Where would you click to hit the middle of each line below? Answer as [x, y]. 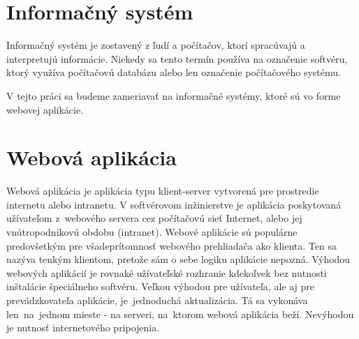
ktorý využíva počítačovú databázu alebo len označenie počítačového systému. [174, 72]
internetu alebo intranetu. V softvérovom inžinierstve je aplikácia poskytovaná [174, 204]
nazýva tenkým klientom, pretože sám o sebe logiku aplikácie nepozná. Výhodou [178, 259]
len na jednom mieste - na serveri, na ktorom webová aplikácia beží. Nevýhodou [180, 314]
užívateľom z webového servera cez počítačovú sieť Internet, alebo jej [154, 218]
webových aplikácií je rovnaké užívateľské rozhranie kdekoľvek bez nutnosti [167, 272]
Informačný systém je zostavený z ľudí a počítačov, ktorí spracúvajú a [156, 45]
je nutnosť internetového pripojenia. [83, 327]
